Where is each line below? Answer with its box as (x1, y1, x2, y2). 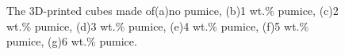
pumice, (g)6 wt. (6, 33, 87, 49)
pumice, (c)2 (278, 2, 339, 18)
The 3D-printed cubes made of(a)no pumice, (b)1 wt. (6, 2, 266, 18)
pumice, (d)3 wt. (34, 17, 116, 34)
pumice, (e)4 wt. (128, 17, 209, 34)
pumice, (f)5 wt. (220, 17, 300, 34)
